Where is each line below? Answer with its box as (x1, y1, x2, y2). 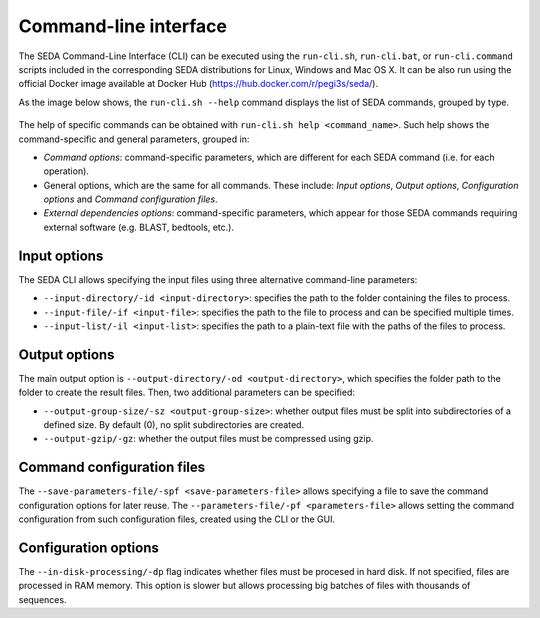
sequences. (18, 593, 67, 605)
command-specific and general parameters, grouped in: (18, 133, 250, 145)
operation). (43, 165, 90, 177)
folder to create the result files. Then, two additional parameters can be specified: (18, 386, 355, 399)
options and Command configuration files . (43, 193, 219, 205)
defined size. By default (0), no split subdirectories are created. (43, 419, 305, 430)
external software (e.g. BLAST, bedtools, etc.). (43, 221, 235, 233)
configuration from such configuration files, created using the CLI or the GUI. (18, 513, 335, 525)
